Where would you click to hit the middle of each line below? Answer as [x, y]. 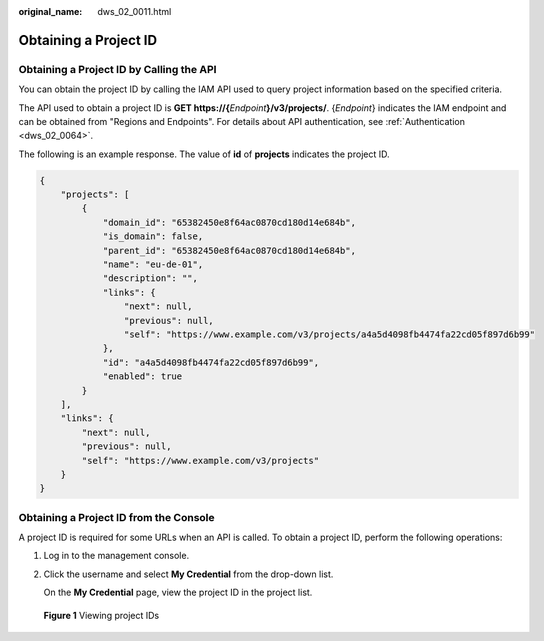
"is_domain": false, [153, 236]
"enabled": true [142, 376]
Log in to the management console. [116, 556]
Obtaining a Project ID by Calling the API [117, 69]
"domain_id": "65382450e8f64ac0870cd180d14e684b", [229, 222]
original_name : [50, 11]
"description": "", [150, 278]
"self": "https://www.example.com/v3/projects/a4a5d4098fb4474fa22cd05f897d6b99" [329, 334]
